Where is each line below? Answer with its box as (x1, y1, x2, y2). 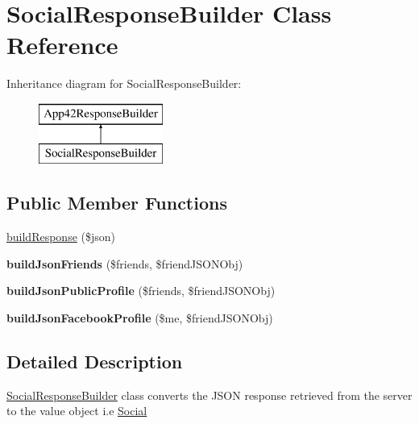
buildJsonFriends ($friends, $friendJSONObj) (6, 255, 243, 272)
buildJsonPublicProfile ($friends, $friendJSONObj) (6, 282, 276, 299)
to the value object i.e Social (6, 402, 147, 419)
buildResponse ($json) (6, 228, 116, 245)
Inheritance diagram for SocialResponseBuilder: (6, 75, 242, 92)
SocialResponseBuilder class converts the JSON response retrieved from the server (6, 386, 413, 403)
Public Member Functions (6, 190, 227, 215)
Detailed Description (6, 349, 183, 374)
